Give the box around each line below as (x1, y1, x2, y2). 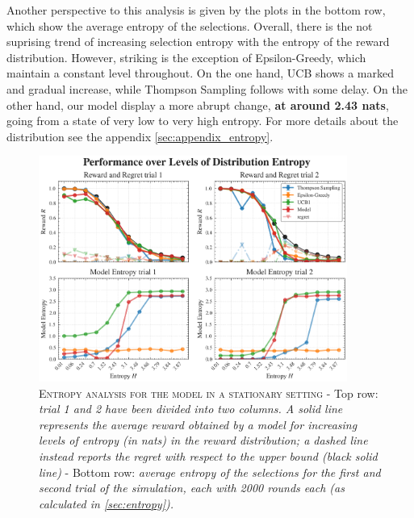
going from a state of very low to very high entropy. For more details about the (6, 112, 399, 129)
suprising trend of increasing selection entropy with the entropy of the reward (6, 33, 390, 50)
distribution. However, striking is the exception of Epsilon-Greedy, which (6, 48, 366, 65)
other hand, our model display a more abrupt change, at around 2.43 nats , (6, 96, 389, 113)
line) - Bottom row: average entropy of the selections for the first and (39, 463, 381, 480)
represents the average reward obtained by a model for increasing (39, 416, 358, 432)
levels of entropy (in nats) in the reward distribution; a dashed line (39, 432, 368, 449)
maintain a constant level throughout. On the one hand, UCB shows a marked (6, 65, 395, 81)
